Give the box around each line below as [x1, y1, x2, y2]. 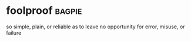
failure [6, 29, 22, 36]
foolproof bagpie [6, 4, 82, 17]
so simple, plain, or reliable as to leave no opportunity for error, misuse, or [6, 23, 185, 30]
